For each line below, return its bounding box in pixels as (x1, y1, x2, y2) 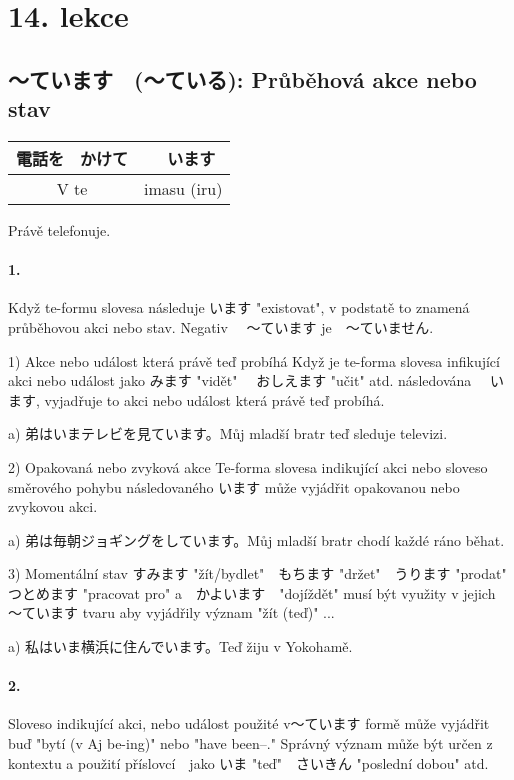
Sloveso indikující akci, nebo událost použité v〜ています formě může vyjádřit (8, 713, 490, 734)
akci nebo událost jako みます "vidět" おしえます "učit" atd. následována (8, 370, 472, 391)
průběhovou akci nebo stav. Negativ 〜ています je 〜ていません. (8, 316, 434, 337)
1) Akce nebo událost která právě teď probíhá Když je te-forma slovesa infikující (8, 350, 500, 371)
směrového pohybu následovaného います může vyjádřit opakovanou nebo (8, 476, 460, 497)
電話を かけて (16, 146, 129, 170)
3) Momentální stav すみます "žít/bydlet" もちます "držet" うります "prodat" (8, 563, 507, 584)
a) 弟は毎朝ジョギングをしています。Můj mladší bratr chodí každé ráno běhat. (8, 529, 505, 550)
